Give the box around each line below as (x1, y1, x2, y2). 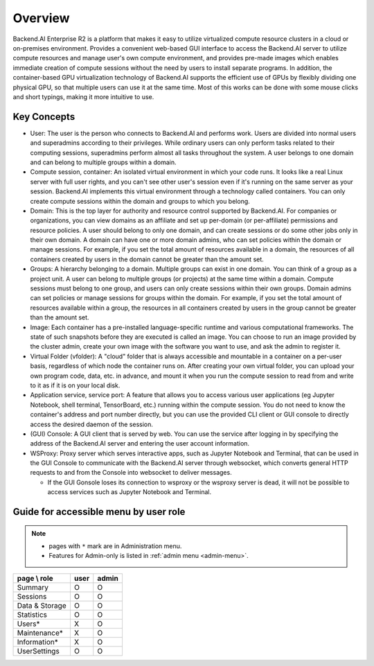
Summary (17, 582, 48, 592)
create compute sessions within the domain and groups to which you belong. (30, 197, 251, 205)
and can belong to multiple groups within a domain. (30, 158, 177, 166)
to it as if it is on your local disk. (30, 381, 121, 389)
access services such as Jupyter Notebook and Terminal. (47, 488, 212, 496)
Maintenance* (17, 628, 64, 638)
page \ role (17, 573, 53, 583)
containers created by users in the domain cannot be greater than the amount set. (30, 255, 265, 263)
